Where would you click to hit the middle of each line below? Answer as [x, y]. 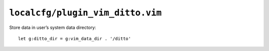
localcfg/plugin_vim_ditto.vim [85, 13]
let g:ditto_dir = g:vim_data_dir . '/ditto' [75, 38]
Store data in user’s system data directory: [53, 27]
